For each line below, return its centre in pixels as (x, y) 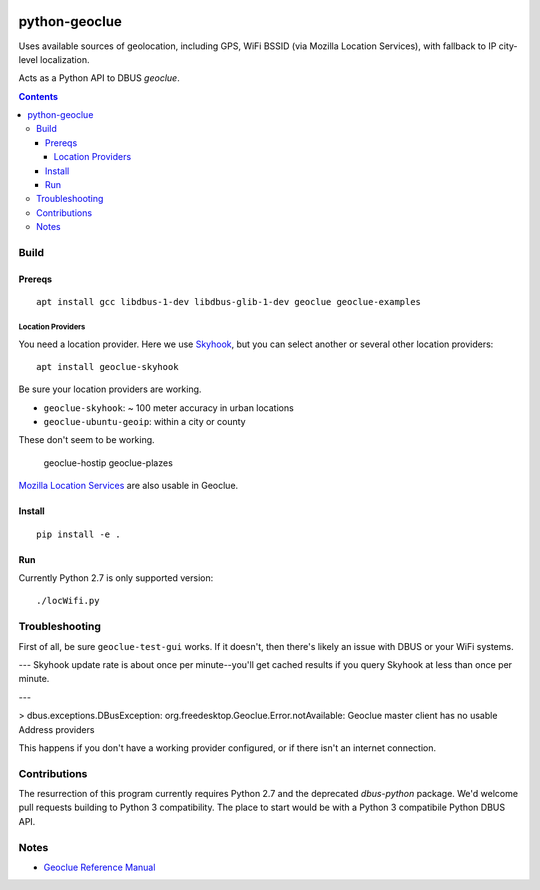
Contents (38, 96)
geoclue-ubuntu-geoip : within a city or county (144, 422)
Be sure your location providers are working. (110, 389)
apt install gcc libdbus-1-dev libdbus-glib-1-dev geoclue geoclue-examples (229, 302)
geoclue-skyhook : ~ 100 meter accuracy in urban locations (168, 407)
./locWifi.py (68, 601)
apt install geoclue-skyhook (107, 366)
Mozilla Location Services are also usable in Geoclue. (128, 486)
